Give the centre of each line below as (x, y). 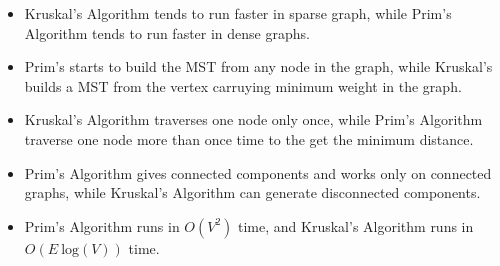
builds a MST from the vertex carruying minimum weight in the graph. (243, 85)
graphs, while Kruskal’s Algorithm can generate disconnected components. (252, 192)
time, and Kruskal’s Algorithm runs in (356, 225)
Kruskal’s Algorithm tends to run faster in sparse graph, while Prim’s (238, 13)
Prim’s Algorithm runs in (102, 225)
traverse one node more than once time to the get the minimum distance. (249, 138)
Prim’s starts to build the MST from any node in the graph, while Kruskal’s (258, 66)
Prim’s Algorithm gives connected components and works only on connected (258, 172)
